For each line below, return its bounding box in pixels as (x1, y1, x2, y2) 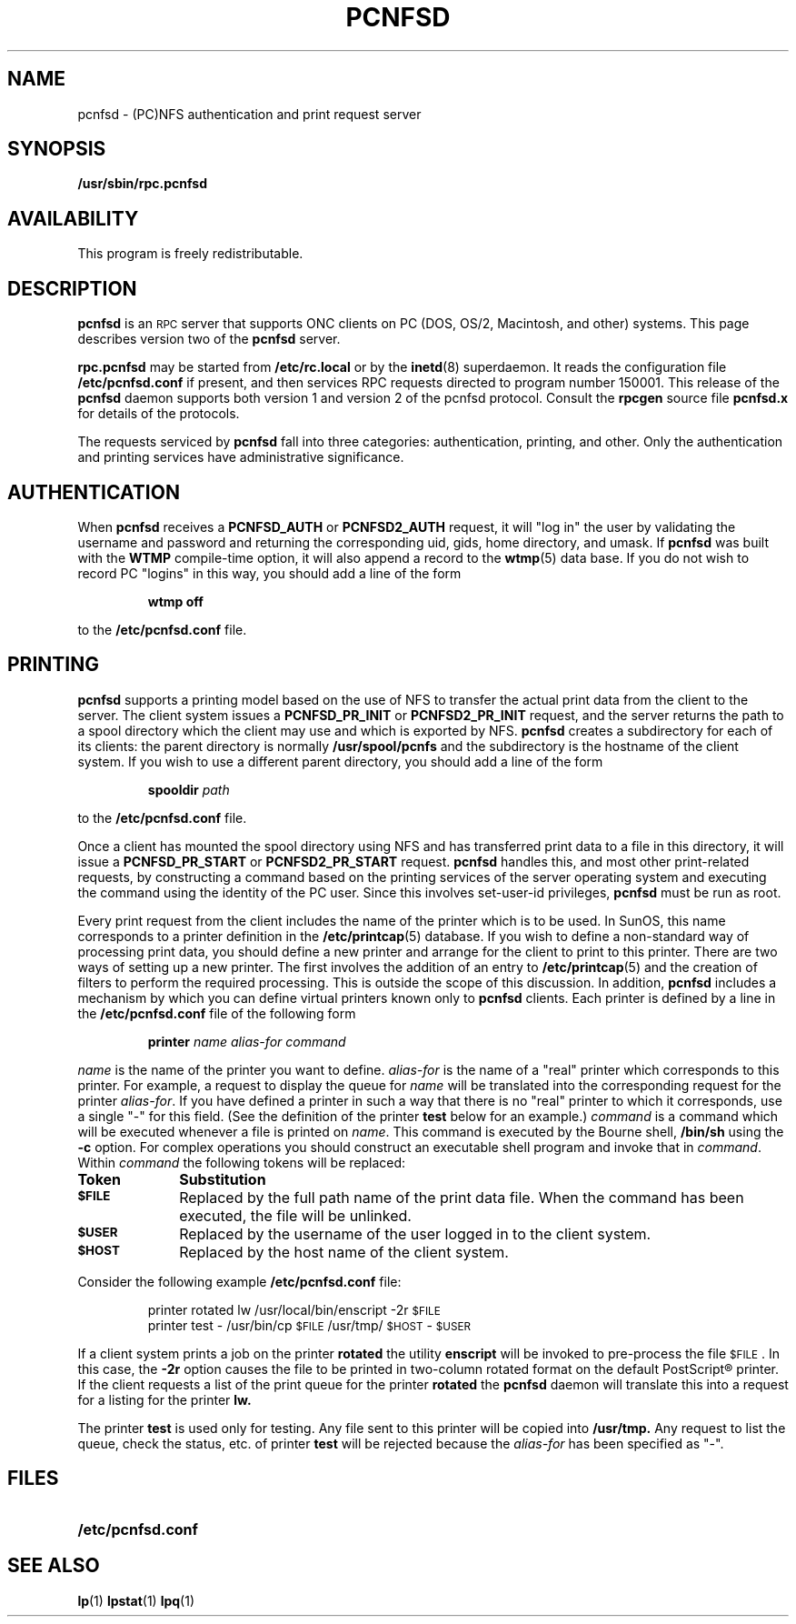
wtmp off (147, 593, 204, 609)
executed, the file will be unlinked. (179, 1206, 412, 1225)
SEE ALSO (7, 1554, 100, 1578)
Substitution (179, 1169, 266, 1188)
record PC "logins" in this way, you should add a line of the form (77, 565, 462, 581)
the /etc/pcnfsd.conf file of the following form (77, 1005, 356, 1021)
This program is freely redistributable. (77, 246, 303, 262)
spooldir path (147, 781, 230, 797)
